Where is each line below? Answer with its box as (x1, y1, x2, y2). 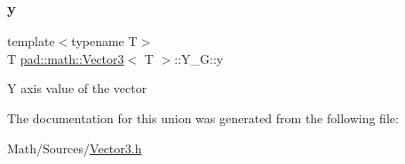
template (7, 32, 55, 51)
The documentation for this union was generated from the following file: (7, 109, 399, 127)
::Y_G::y (174, 49, 224, 67)
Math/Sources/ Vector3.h (7, 138, 142, 157)
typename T (71, 32, 138, 51)
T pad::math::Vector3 (7, 49, 124, 67)
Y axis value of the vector (7, 79, 147, 98)
